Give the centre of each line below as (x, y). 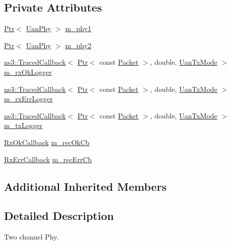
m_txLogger (23, 125)
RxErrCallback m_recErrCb (48, 159)
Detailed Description (59, 216)
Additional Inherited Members (85, 186)
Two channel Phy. (31, 237)
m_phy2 (78, 45)
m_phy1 (78, 28)
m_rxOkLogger (28, 72)
